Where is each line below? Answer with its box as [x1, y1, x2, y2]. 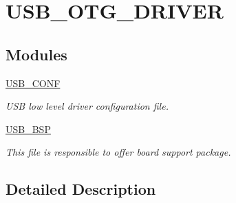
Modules [6, 43, 67, 64]
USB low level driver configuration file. [6, 99, 169, 113]
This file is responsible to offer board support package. [6, 145, 231, 159]
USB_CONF [6, 75, 61, 90]
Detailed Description [6, 178, 156, 200]
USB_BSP [6, 121, 51, 136]
